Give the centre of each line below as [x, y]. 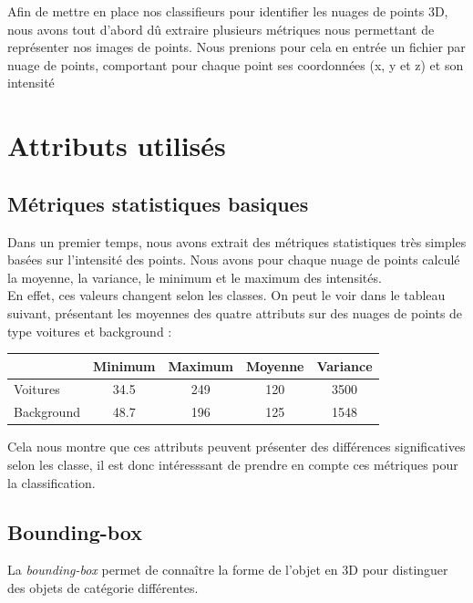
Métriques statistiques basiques [158, 203]
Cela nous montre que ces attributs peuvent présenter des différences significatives [236, 447]
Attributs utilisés [117, 146]
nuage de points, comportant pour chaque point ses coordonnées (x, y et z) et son [236, 64]
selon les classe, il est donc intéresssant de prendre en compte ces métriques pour [233, 464]
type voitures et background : [90, 331]
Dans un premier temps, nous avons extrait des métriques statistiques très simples [237, 241]
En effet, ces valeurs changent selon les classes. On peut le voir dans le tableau [226, 295]
